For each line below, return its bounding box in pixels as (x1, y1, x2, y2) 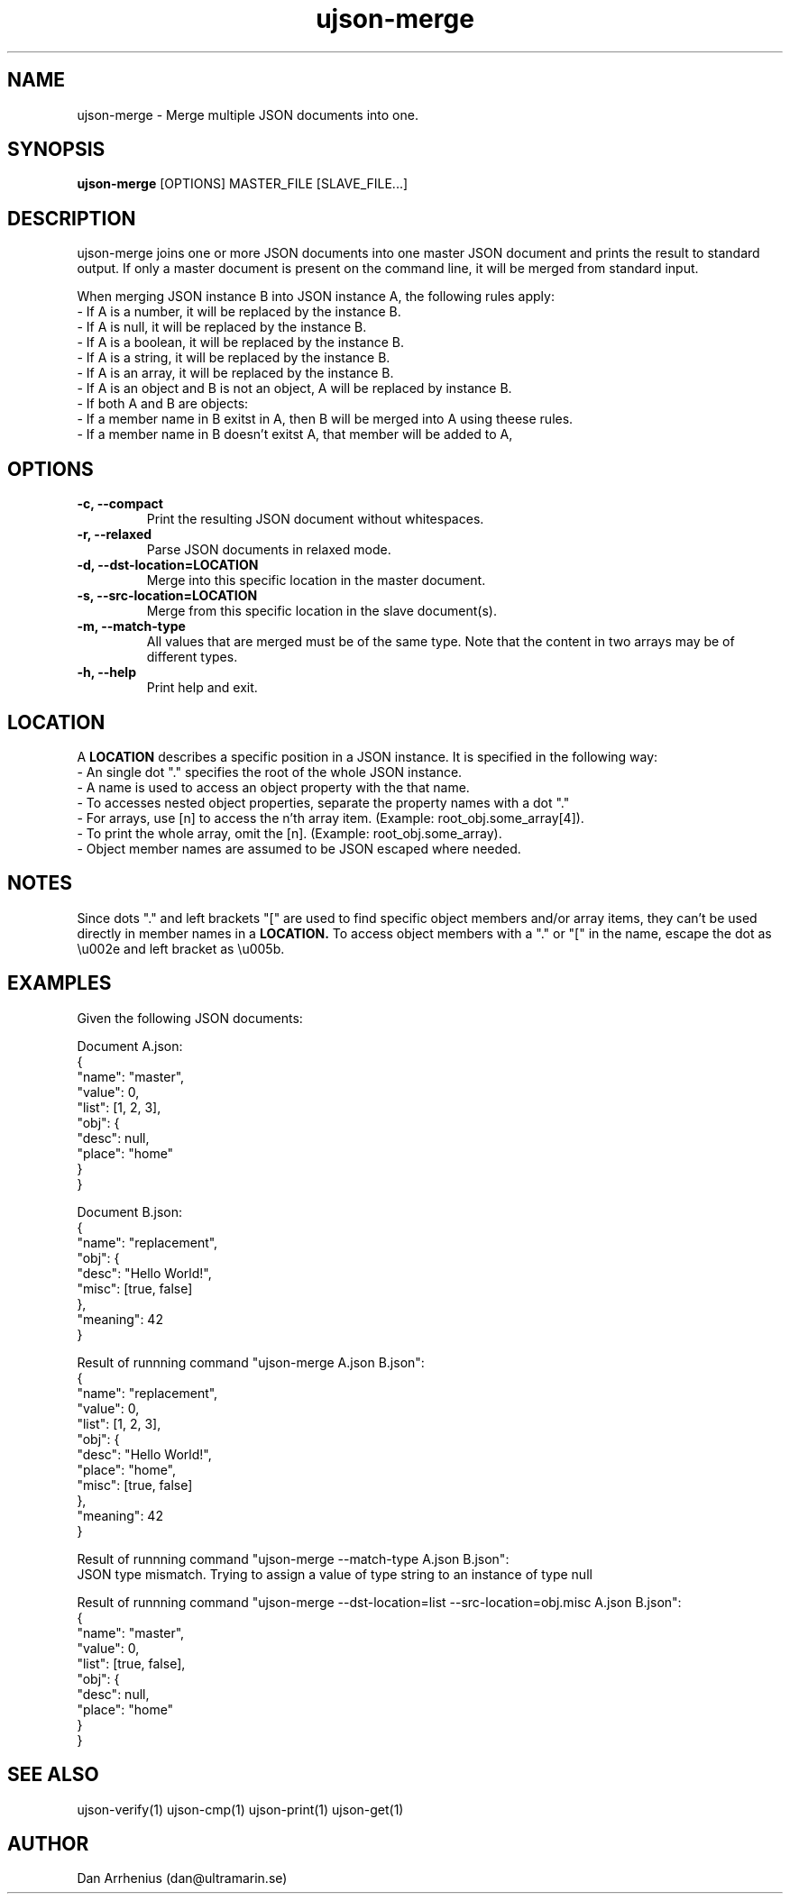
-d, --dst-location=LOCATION (77, 557, 259, 573)
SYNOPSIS (7, 138, 106, 161)
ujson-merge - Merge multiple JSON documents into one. (77, 106, 418, 123)
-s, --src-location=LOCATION (77, 588, 258, 604)
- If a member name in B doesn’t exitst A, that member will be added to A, (77, 426, 513, 443)
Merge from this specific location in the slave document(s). (146, 603, 497, 619)
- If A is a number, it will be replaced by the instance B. (77, 304, 401, 320)
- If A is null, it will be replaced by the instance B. (77, 319, 367, 335)
